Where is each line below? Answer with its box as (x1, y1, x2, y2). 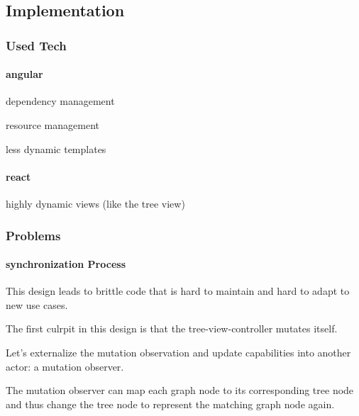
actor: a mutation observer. (6, 359, 124, 373)
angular (6, 67, 43, 81)
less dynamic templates (6, 141, 106, 156)
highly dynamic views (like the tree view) (6, 196, 185, 210)
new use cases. (6, 297, 68, 312)
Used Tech (6, 36, 67, 54)
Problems (6, 226, 61, 244)
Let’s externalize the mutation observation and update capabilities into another (6, 345, 351, 360)
